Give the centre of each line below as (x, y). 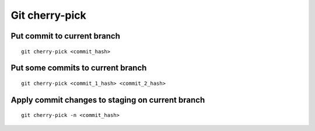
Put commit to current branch (66, 36)
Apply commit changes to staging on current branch (108, 100)
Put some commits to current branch (79, 68)
